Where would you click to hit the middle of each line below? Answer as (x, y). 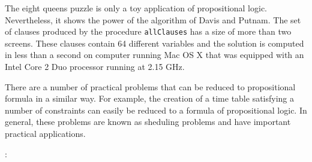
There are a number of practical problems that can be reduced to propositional (150, 86)
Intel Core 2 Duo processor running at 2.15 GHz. (95, 67)
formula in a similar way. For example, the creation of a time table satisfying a (150, 98)
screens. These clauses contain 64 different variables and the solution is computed (154, 43)
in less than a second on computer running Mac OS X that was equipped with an (154, 55)
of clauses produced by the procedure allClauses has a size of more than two (148, 31)
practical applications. (45, 133)
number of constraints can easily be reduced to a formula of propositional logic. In (156, 110)
